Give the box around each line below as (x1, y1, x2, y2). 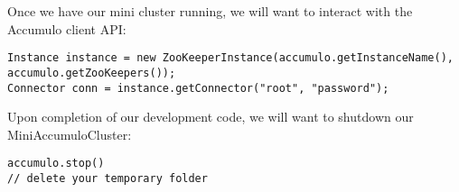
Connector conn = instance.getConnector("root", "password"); (7, 81, 389, 95)
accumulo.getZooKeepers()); (7, 66, 176, 79)
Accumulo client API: (7, 19, 126, 38)
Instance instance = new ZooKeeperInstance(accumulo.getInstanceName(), (7, 51, 454, 65)
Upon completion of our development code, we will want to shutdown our (7, 107, 414, 126)
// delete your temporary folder (7, 172, 208, 185)
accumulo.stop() (7, 157, 105, 170)
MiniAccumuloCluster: (7, 124, 132, 143)
